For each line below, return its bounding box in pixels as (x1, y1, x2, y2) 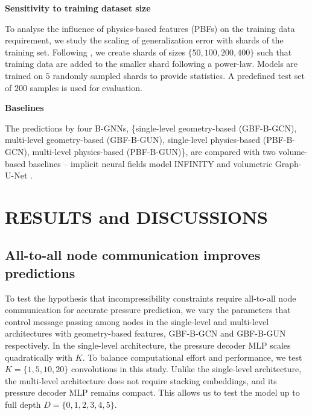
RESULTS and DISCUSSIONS (5, 204, 268, 229)
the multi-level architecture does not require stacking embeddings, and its (5, 374, 277, 387)
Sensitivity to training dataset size (5, 2, 151, 14)
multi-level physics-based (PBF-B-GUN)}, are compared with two (32, 145, 276, 157)
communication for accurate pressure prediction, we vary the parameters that (5, 303, 291, 316)
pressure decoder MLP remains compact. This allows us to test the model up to (5, 386, 300, 399)
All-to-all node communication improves (5, 246, 261, 264)
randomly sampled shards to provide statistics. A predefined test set (53, 69, 305, 81)
